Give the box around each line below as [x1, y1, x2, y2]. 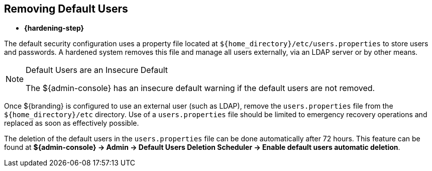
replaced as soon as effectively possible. [4, 119, 139, 128]
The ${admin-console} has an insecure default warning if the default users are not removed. [26, 83, 375, 94]
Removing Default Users [4, 3, 128, 15]
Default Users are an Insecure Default [26, 65, 168, 75]
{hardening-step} [24, 24, 84, 33]
